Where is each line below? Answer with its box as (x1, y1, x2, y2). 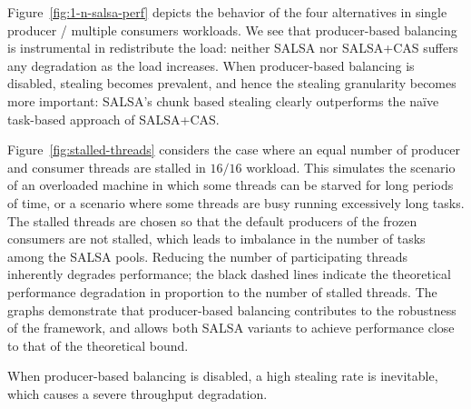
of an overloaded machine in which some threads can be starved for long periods (7, 175, 454, 195)
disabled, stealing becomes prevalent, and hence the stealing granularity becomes (7, 74, 456, 93)
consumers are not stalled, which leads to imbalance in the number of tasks (7, 229, 426, 248)
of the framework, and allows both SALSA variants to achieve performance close (7, 318, 455, 337)
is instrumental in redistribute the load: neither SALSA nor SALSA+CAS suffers (7, 38, 458, 57)
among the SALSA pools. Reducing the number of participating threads (7, 246, 407, 265)
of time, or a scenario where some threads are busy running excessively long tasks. (7, 193, 465, 212)
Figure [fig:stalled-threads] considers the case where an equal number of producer (7, 140, 461, 159)
